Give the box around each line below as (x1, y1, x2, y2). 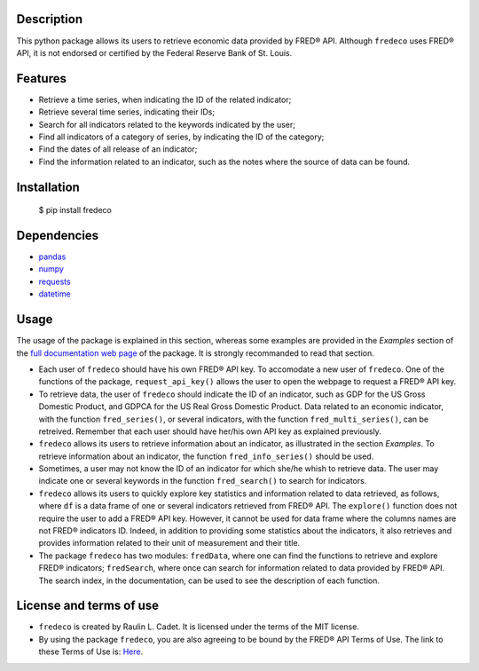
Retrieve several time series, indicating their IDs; (38, 107, 216, 117)
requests (38, 276, 71, 287)
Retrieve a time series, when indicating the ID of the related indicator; (38, 94, 292, 105)
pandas (38, 251, 67, 262)
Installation (16, 179, 80, 194)
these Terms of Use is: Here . (38, 646, 144, 657)
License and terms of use (16, 598, 160, 613)
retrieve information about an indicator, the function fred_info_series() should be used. (38, 451, 374, 462)
